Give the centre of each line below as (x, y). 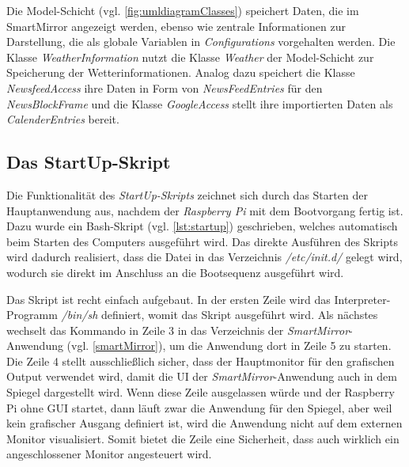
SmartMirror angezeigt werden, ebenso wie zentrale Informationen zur (176, 26)
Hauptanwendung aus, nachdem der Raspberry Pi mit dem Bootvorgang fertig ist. (205, 210)
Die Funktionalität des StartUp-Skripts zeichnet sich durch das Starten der (187, 194)
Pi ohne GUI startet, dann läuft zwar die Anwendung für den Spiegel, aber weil (199, 407)
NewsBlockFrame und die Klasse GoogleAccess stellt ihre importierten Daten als (200, 103)
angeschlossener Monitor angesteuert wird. (109, 454)
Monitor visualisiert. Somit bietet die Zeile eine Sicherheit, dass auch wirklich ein (203, 438)
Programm (32, 315)
